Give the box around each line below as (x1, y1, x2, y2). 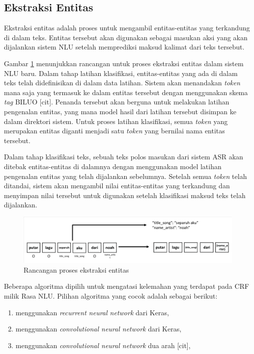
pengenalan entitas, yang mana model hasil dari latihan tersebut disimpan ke (4, 106, 236, 116)
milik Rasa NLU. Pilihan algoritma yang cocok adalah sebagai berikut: (4, 291, 218, 301)
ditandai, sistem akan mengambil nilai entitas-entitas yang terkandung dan (4, 180, 230, 191)
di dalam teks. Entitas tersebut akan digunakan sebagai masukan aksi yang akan (4, 32, 248, 42)
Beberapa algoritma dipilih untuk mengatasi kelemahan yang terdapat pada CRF (4, 281, 249, 291)
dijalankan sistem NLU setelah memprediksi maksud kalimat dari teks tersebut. (4, 42, 245, 52)
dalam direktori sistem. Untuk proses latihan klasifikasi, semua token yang (4, 116, 228, 126)
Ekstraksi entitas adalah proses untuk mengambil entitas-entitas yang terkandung (4, 23, 250, 33)
